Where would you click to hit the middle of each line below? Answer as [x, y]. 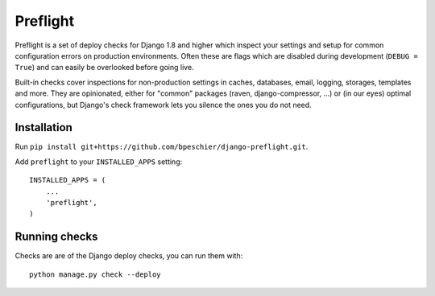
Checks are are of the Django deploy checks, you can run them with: [129, 256]
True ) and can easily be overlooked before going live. [104, 68]
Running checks [56, 237]
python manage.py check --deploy [95, 274]
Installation [43, 127]
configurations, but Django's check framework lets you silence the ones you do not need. [163, 105]
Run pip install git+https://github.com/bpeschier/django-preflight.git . [162, 147]
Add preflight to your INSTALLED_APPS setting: [99, 162]
